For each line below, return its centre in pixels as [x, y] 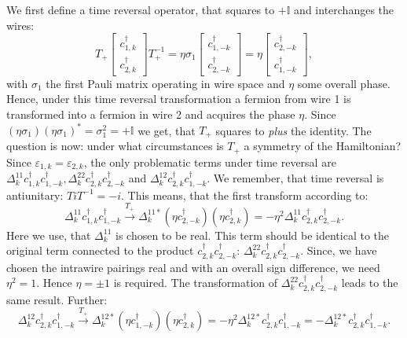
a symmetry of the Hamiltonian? [323, 146]
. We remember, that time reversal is [295, 178]
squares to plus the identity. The [293, 130]
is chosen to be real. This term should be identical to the [253, 235]
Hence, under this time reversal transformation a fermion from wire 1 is [179, 99]
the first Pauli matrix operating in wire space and [165, 83]
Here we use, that [49, 235]
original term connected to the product [100, 250]
